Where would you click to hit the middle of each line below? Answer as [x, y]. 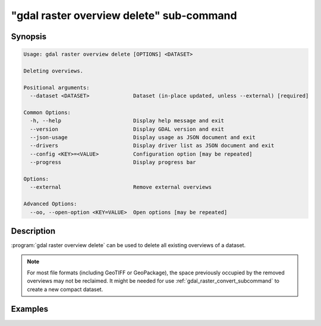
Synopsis [29, 37]
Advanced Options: [50, 204]
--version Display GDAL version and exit [127, 129]
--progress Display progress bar [113, 162]
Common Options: [47, 112]
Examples [30, 309]
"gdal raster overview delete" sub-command [124, 15]
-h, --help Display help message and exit [127, 121]
